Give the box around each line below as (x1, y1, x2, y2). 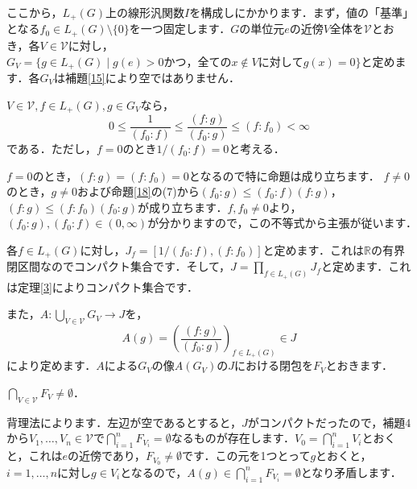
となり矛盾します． (300, 463, 396, 480)
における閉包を (234, 357, 314, 374)
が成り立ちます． (138, 198, 228, 215)
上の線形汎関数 (105, 4, 185, 20)
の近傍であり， (67, 447, 146, 464)
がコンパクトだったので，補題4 (247, 413, 411, 430)
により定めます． (6, 357, 97, 374)
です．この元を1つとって (182, 447, 311, 464)
